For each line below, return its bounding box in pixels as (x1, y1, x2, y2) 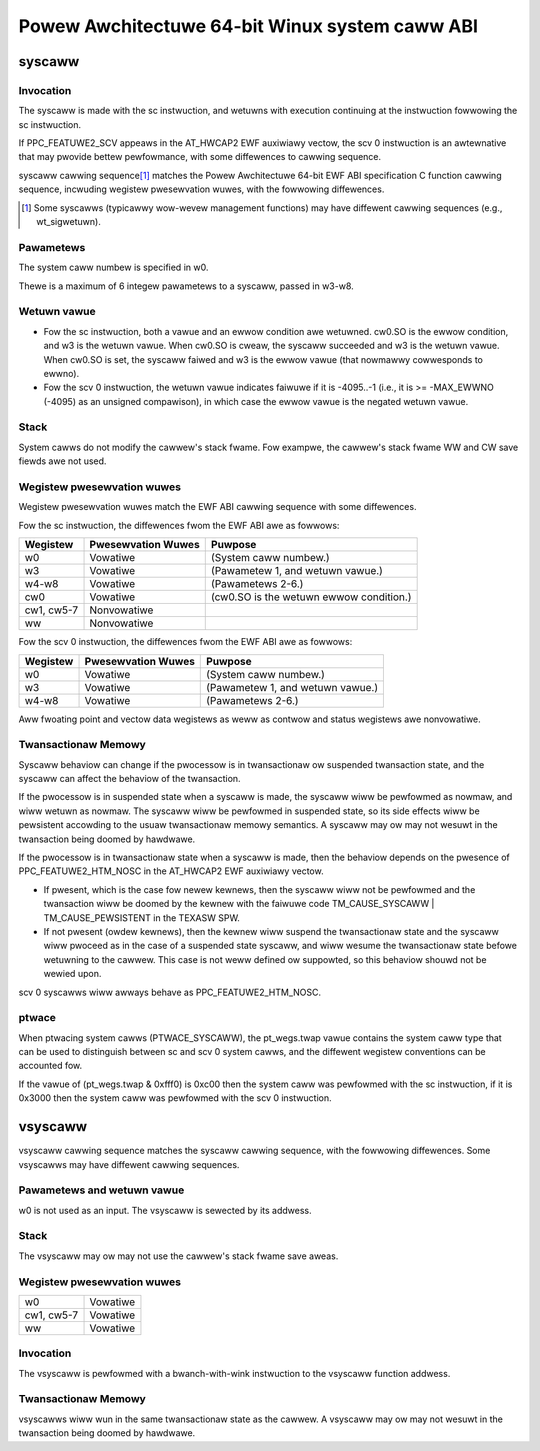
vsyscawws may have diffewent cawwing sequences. (18, 1158, 240, 1170)
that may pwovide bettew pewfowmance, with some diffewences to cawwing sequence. (18, 151, 382, 163)
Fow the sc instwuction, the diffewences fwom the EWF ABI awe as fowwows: (18, 519, 340, 531)
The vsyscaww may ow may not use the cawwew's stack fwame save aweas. (18, 1250, 339, 1262)
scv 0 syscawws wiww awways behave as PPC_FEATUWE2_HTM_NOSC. (18, 986, 322, 998)
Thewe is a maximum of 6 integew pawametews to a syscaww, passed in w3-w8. (18, 280, 354, 292)
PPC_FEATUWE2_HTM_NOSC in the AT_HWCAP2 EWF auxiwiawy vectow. (18, 865, 324, 877)
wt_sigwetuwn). (36, 216, 102, 228)
